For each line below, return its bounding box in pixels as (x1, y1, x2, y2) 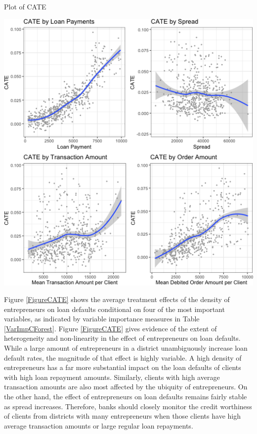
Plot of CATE (4, 1, 46, 11)
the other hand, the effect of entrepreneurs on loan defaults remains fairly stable (4, 391, 247, 402)
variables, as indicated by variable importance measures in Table (4, 313, 200, 324)
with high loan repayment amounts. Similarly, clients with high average (4, 372, 220, 382)
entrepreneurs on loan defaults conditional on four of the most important (4, 304, 225, 314)
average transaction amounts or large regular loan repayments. (4, 420, 193, 431)
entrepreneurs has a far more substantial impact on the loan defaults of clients (4, 362, 241, 372)
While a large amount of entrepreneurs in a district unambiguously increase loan (4, 343, 248, 353)
